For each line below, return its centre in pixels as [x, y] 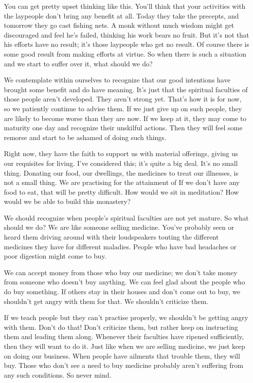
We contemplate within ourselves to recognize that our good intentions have [117, 80]
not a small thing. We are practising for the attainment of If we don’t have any [122, 182]
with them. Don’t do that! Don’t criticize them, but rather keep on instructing [121, 327]
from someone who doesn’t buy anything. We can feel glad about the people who [125, 282]
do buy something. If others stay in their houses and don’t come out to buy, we [122, 292]
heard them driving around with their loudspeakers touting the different [111, 237]
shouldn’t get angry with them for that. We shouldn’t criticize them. [106, 301]
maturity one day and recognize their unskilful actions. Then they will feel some [123, 128]
